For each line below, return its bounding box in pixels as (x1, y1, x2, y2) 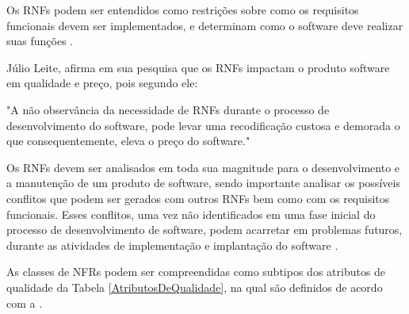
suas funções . (6, 33, 74, 49)
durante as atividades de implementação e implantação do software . (6, 236, 338, 253)
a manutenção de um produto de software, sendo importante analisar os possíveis (6, 174, 400, 191)
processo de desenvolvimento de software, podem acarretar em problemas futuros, (6, 221, 403, 238)
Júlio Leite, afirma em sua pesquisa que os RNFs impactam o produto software (6, 59, 390, 75)
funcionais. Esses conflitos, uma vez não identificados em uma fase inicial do (6, 205, 376, 222)
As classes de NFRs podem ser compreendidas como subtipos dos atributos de (6, 263, 386, 280)
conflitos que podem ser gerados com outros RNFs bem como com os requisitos (6, 190, 390, 206)
